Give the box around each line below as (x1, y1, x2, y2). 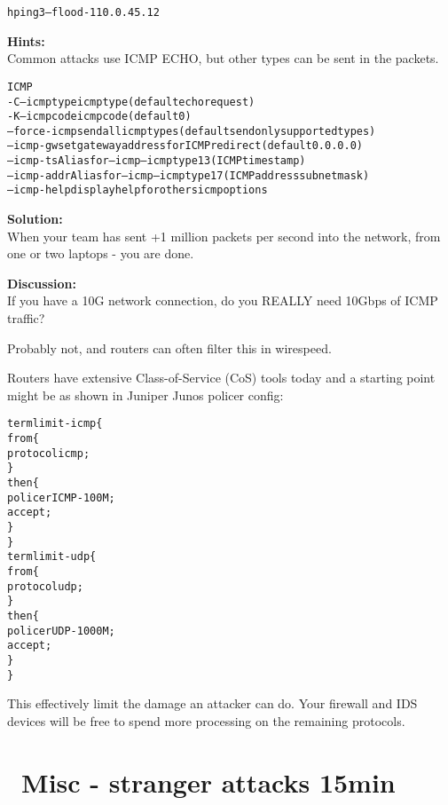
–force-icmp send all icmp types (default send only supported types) (7, 124, 376, 138)
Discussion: (7, 273, 76, 292)
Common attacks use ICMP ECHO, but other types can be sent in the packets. (7, 49, 439, 67)
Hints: (7, 31, 45, 50)
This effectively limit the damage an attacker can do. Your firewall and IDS (7, 694, 418, 713)
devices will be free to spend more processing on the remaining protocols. (7, 711, 405, 730)
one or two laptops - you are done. (7, 244, 194, 263)
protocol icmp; (7, 446, 90, 460)
